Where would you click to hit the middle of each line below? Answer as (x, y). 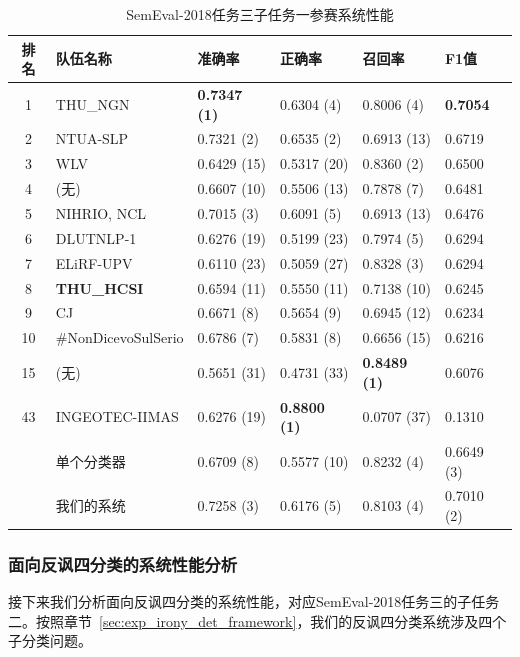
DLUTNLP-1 (96, 237)
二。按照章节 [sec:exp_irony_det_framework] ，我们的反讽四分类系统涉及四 (250, 620)
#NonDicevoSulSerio (119, 337)
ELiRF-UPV (94, 262)
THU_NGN (92, 103)
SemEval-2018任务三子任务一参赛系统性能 (260, 14)
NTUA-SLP (92, 138)
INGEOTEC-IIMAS (117, 416)
